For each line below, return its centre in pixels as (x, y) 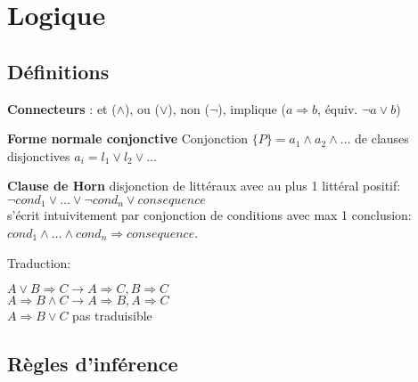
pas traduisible (112, 316)
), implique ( (252, 108)
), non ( (189, 108)
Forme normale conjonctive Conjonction (128, 138)
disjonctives (39, 155)
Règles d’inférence (93, 364)
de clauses (382, 138)
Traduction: (39, 262)
